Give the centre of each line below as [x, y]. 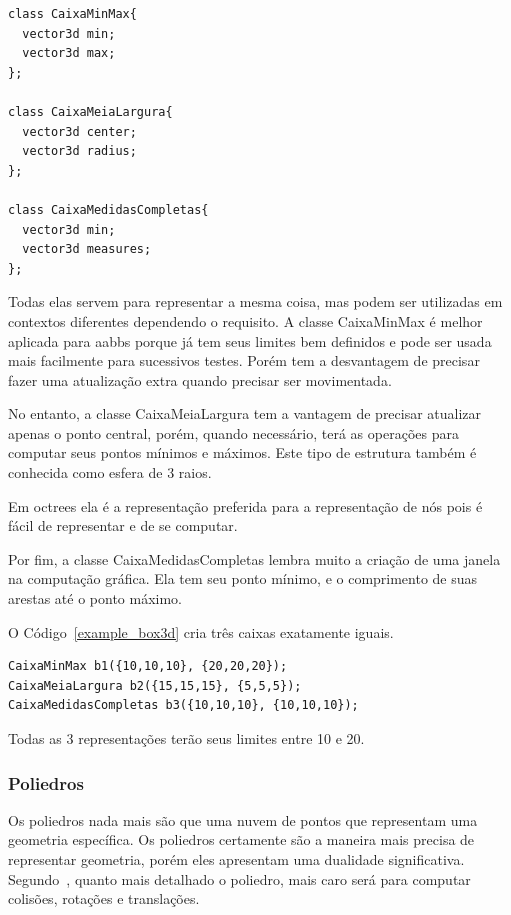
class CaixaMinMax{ [72, 14]
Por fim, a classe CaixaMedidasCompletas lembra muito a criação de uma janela [254, 558]
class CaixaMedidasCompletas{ [108, 209]
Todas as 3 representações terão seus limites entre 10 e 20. [186, 738]
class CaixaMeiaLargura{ [90, 111]
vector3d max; [69, 53]
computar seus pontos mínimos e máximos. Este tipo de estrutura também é [242, 452]
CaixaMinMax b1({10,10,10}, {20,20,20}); [148, 666]
